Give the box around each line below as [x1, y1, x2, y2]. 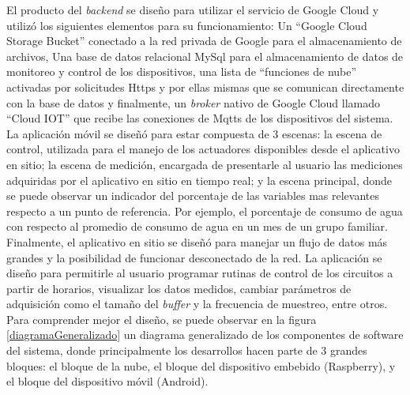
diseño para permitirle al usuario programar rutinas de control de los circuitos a [6, 265, 393, 281]
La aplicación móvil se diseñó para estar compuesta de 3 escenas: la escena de [6, 125, 382, 141]
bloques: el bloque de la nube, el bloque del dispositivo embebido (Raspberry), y [6, 357, 396, 374]
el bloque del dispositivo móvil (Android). [6, 373, 209, 389]
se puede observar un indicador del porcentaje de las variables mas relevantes [6, 187, 379, 204]
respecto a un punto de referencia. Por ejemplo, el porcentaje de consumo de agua [6, 202, 403, 219]
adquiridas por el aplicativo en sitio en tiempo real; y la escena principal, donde [6, 171, 393, 188]
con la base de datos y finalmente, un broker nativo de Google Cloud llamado [6, 94, 381, 111]
